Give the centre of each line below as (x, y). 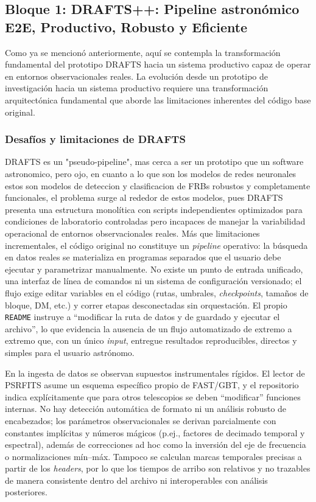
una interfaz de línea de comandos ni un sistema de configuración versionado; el (153, 281)
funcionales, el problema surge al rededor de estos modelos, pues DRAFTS (144, 197)
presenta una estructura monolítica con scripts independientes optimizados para (154, 209)
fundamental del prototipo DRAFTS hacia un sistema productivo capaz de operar (158, 64)
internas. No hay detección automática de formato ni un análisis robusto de (146, 409)
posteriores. (26, 492)
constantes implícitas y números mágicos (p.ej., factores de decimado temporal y (155, 432)
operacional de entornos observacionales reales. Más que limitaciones (132, 233)
